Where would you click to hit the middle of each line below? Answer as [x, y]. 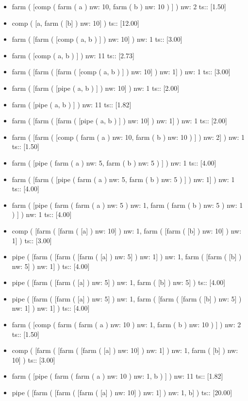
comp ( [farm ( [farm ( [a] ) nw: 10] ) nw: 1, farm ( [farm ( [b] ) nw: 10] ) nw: [127, 230]
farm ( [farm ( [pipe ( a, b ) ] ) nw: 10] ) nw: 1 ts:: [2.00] [96, 88]
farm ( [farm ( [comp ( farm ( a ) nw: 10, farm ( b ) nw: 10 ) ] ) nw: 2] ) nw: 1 [128, 137]
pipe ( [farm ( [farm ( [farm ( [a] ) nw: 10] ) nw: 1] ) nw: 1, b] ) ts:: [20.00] [122, 393]
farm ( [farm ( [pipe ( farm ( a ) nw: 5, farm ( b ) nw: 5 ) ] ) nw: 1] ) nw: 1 [123, 179]
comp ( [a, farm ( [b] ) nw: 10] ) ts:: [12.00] [76, 23]
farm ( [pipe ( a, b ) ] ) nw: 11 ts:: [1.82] [72, 104]
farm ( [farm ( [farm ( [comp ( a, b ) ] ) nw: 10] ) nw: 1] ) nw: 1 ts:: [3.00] [121, 72]
